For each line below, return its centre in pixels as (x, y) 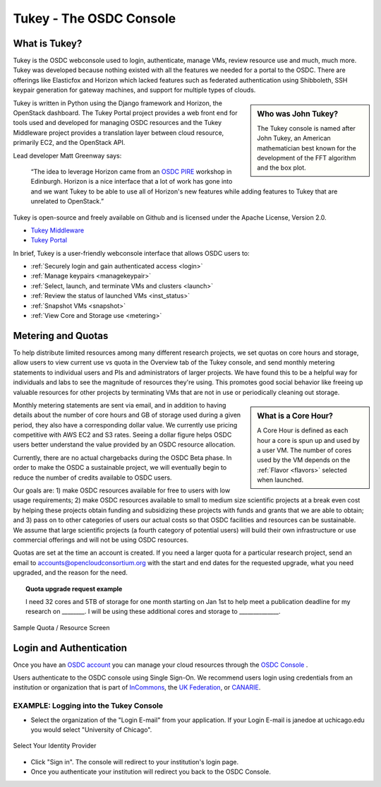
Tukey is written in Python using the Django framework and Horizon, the (117, 103)
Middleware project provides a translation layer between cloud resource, (119, 132)
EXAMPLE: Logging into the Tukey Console (88, 706)
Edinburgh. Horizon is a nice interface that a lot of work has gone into (132, 182)
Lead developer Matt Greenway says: (67, 155)
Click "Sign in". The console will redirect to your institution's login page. (135, 762)
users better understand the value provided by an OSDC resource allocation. (124, 444)
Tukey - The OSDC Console (95, 18)
